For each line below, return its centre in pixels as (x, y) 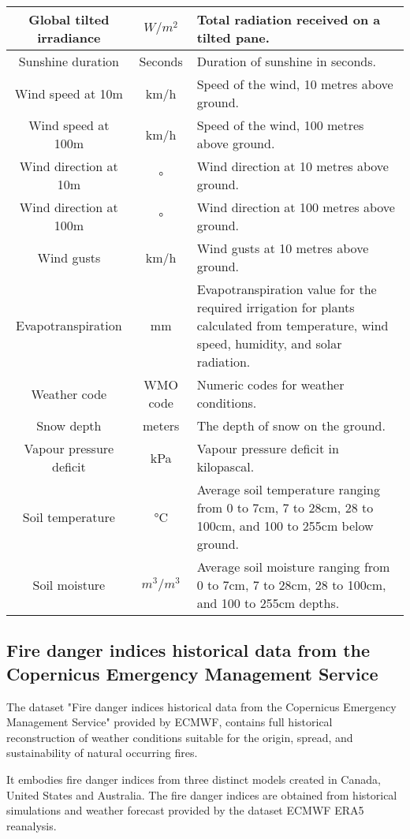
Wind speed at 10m (69, 93)
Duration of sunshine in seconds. (286, 61)
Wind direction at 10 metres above (293, 166)
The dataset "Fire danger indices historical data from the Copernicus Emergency (201, 706)
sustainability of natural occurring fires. (102, 753)
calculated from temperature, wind (293, 325)
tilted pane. (233, 37)
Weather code (69, 393)
